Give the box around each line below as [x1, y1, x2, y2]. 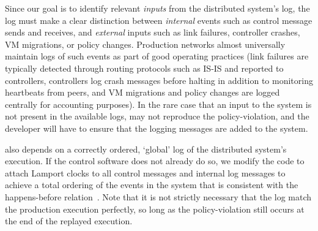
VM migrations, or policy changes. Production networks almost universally [5, 37, 286, 50]
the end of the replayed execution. [5, 214, 133, 227]
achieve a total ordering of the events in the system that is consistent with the [5, 178, 298, 191]
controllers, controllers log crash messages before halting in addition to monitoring [5, 74, 313, 86]
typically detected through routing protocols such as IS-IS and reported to [5, 61, 284, 74]
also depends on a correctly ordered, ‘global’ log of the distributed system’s [5, 142, 287, 155]
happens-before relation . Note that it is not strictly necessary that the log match [5, 190, 312, 203]
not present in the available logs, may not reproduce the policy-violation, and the [5, 110, 309, 123]
